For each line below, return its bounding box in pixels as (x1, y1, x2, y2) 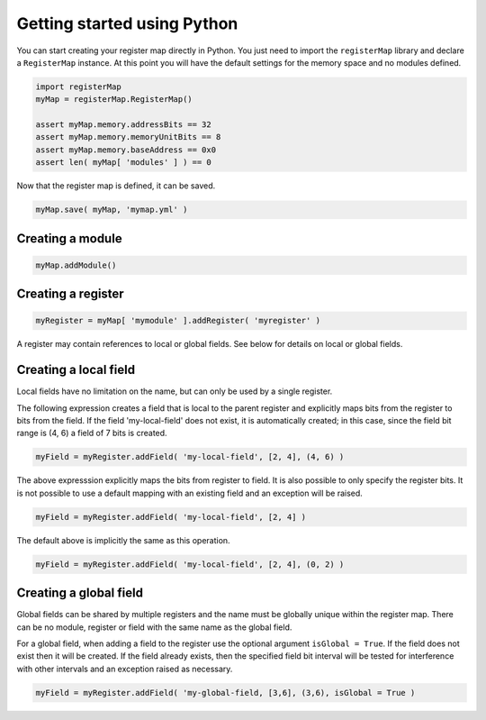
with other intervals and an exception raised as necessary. (16, 663, 233, 674)
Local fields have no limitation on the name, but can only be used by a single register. (16, 386, 333, 396)
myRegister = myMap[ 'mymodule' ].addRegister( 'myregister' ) (35, 315, 321, 326)
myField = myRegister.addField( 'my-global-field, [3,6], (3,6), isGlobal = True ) (35, 688, 416, 697)
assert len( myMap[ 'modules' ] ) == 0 (35, 158, 211, 168)
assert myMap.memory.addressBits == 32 (35, 120, 211, 130)
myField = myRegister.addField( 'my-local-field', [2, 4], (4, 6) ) (35, 451, 345, 462)
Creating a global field (16, 586, 144, 601)
